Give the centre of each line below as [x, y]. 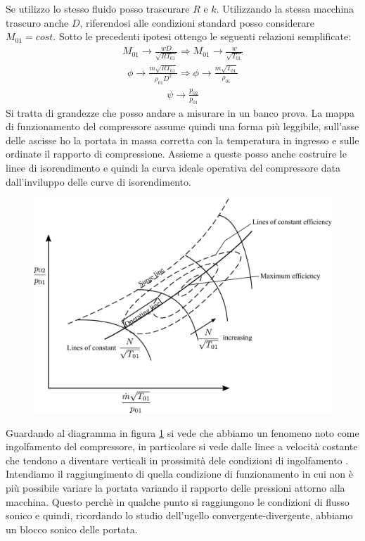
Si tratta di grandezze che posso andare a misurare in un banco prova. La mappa [180, 112]
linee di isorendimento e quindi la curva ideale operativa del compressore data [173, 168]
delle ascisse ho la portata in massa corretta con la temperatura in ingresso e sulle [182, 140]
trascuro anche [37, 22]
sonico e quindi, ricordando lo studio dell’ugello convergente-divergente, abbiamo [179, 515]
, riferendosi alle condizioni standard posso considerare [197, 22]
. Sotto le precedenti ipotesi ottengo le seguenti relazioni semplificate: [202, 36]
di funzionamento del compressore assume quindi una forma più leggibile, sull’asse [182, 126]
